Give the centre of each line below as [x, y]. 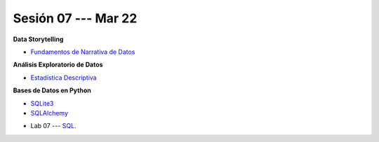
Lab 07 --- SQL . [53, 126]
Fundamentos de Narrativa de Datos [83, 52]
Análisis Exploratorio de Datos [58, 65]
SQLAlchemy [49, 113]
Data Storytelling [38, 39]
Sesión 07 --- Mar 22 [75, 18]
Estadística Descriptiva [64, 78]
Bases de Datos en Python [52, 90]
